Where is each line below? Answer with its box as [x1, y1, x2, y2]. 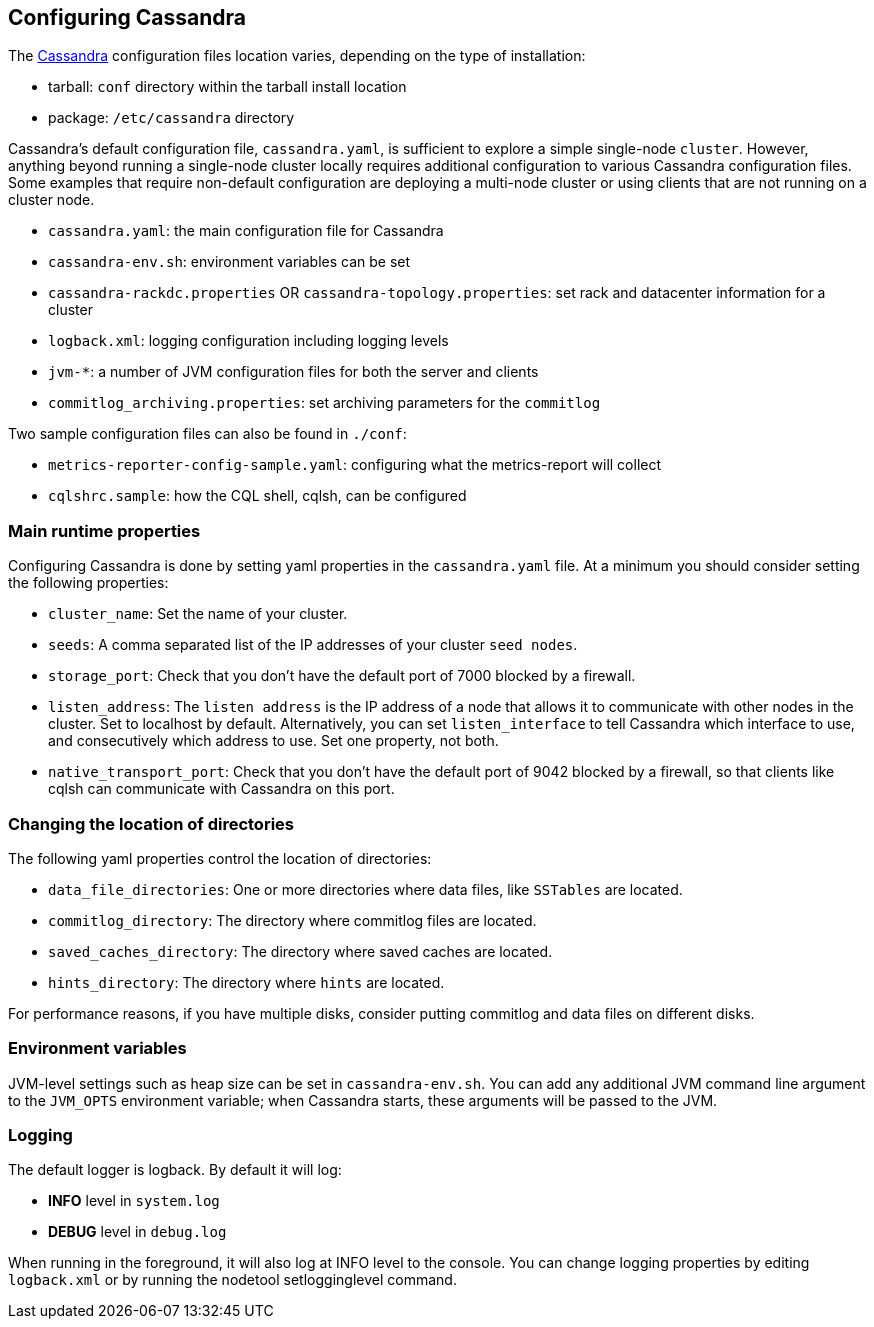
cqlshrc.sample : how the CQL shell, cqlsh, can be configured [48, 487, 467, 505]
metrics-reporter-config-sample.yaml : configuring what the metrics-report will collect [48, 456, 662, 474]
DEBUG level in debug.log [48, 1223, 227, 1241]
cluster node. [8, 191, 95, 209]
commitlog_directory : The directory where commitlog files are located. [48, 911, 537, 929]
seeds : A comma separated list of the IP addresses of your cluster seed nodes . [48, 636, 578, 654]
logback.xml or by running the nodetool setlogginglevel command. [8, 1271, 457, 1289]
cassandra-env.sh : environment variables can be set [48, 253, 411, 271]
